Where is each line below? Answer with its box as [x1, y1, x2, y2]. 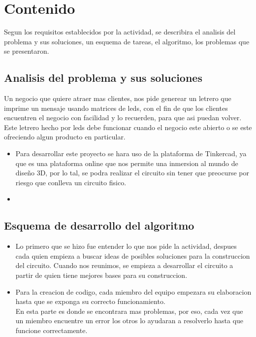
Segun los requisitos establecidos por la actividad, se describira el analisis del [4, 27, 236, 37]
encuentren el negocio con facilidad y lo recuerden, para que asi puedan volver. [4, 112, 242, 123]
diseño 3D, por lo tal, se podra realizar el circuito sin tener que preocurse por [15, 168, 249, 178]
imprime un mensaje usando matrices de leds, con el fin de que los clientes [4, 102, 228, 113]
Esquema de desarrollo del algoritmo [4, 218, 194, 233]
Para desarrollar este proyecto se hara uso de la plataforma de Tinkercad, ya [15, 148, 247, 159]
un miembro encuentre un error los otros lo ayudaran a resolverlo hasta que [15, 315, 244, 326]
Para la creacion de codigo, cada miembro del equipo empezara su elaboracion [15, 286, 252, 297]
